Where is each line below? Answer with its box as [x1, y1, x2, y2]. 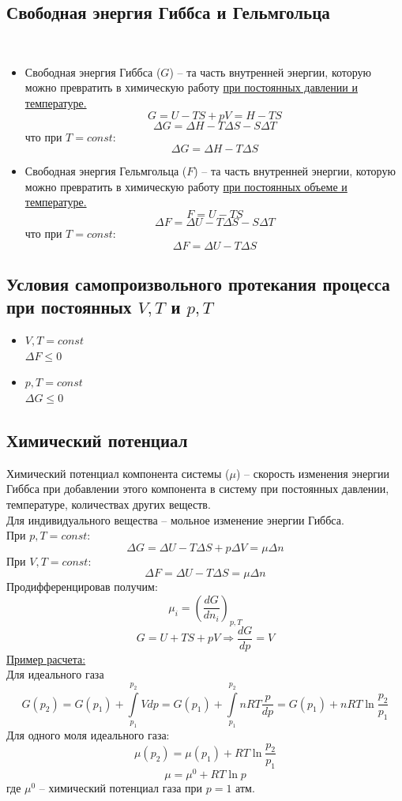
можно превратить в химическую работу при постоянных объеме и [24, 178, 348, 194]
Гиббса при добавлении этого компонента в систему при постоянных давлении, [6, 480, 389, 497]
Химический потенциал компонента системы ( [6, 464, 230, 481]
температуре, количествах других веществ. [6, 495, 211, 512]
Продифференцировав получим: [6, 578, 158, 595]
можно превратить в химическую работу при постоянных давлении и [24, 79, 358, 96]
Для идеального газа [6, 666, 104, 683]
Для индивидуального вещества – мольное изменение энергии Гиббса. [6, 511, 344, 528]
